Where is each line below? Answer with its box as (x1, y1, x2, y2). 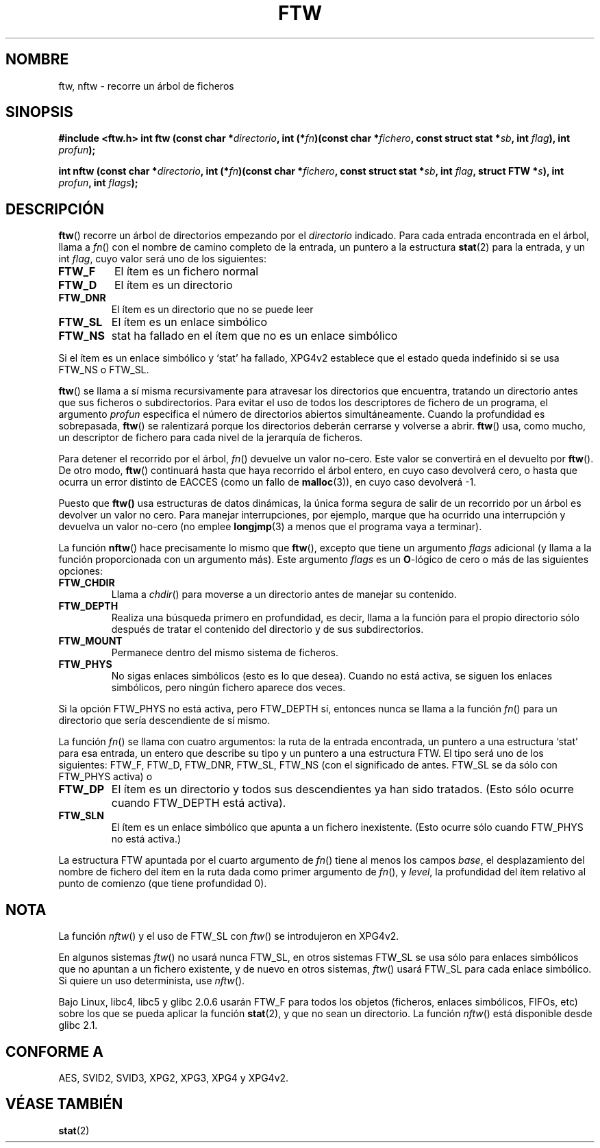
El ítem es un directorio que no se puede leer (111, 303, 314, 316)
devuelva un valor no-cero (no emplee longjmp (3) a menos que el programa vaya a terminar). (58, 521, 482, 533)
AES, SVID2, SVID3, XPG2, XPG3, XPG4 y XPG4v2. (58, 1071, 289, 1084)
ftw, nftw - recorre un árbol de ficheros (58, 79, 234, 92)
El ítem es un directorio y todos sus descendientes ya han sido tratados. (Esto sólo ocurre (111, 782, 574, 797)
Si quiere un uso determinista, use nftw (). (58, 975, 245, 987)
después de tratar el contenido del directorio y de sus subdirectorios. (111, 623, 424, 636)
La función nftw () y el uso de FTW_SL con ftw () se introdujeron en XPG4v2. (58, 930, 399, 943)
